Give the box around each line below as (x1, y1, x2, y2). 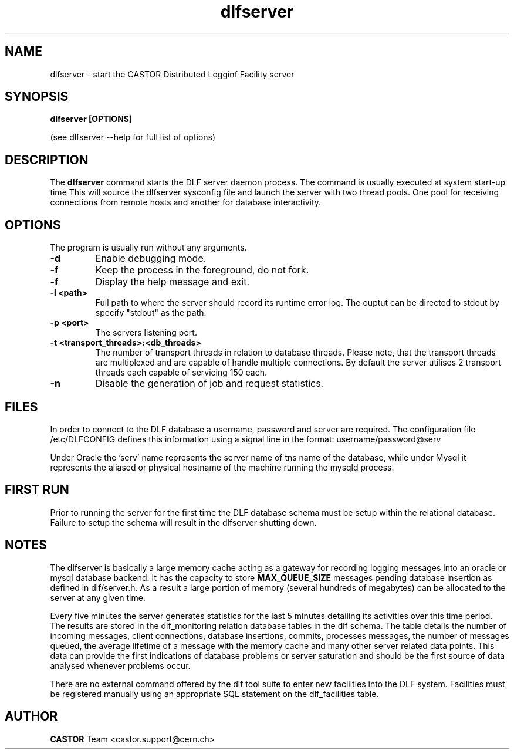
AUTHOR (5, 709, 58, 724)
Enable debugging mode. (95, 252, 207, 265)
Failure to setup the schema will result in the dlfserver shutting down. (50, 517, 317, 528)
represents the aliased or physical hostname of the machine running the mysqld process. (50, 462, 394, 472)
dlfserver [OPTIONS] (50, 114, 133, 124)
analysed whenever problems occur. (50, 660, 191, 671)
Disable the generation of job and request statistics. (95, 377, 324, 390)
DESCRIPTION (5, 152, 89, 167)
